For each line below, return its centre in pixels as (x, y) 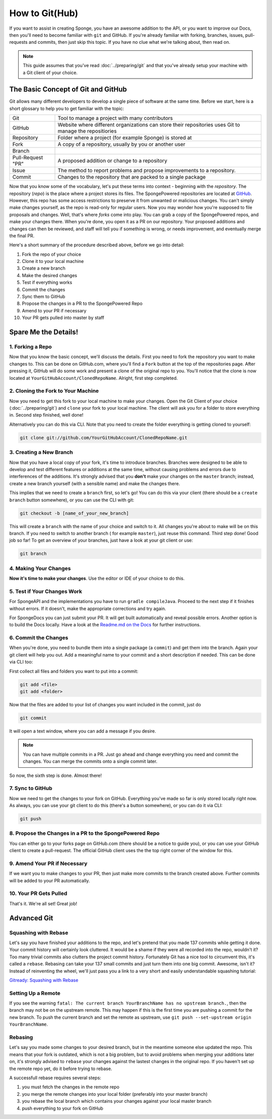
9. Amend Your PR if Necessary (48, 863)
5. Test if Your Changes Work (46, 591)
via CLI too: (21, 662)
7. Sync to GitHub (31, 788)
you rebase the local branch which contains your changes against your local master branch (117, 1101)
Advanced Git (31, 918)
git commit (33, 718)
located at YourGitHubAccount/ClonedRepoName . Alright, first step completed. (94, 378)
